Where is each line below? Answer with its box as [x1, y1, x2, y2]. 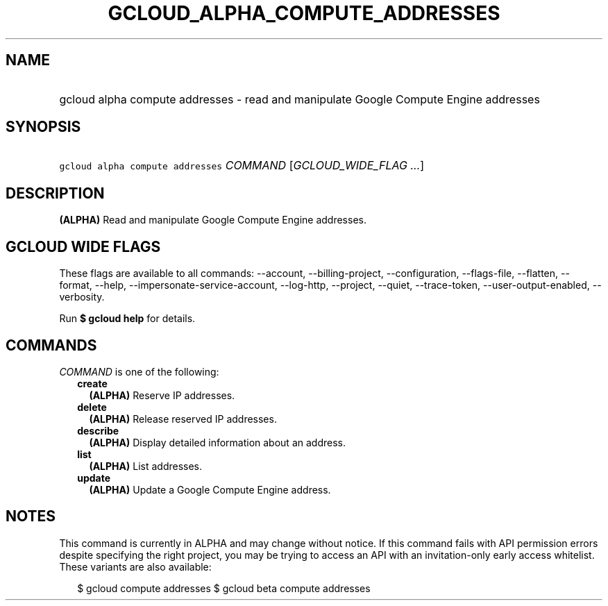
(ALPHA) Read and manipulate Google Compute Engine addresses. [59, 214, 366, 226]
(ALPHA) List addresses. [89, 460, 203, 472]
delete [77, 401, 107, 413]
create [77, 377, 108, 389]
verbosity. [59, 291, 105, 303]
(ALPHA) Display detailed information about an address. [89, 436, 346, 448]
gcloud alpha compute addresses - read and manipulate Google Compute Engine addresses [59, 92, 540, 106]
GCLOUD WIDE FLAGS [6, 237, 161, 255]
